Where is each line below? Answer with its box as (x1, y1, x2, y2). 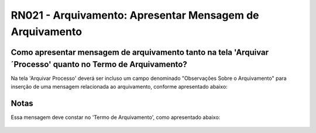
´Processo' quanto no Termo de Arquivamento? (11, 60, 187, 69)
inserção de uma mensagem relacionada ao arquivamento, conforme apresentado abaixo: (11, 83, 228, 90)
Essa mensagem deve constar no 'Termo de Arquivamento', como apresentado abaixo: (11, 114, 221, 121)
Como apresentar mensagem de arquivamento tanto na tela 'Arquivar (11, 47, 269, 57)
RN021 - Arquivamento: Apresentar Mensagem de (11, 9, 259, 22)
